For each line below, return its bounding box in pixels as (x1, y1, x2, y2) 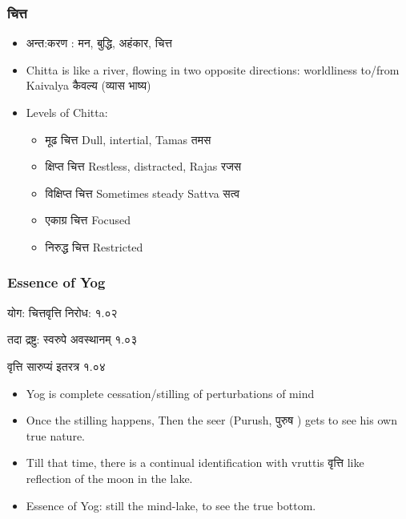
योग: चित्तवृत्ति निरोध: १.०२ (7, 304, 118, 320)
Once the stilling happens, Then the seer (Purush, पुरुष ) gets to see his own (26, 412, 397, 428)
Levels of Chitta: (26, 104, 108, 120)
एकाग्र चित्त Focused (45, 211, 131, 228)
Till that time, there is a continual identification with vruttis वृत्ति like (26, 454, 364, 471)
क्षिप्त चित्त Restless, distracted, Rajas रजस (45, 158, 242, 175)
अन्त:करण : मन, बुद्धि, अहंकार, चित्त (26, 34, 172, 51)
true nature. (26, 427, 86, 444)
